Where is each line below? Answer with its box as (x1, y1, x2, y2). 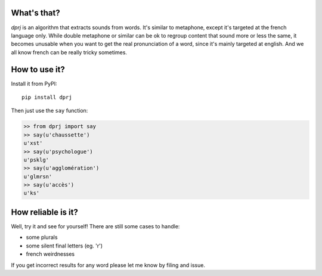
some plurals (26, 234, 58, 241)
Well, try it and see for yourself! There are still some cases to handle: (11, 222, 180, 230)
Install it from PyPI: (11, 80, 57, 87)
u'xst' (23, 140, 43, 147)
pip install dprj (21, 94, 72, 101)
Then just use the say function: (11, 107, 88, 114)
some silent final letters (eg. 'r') (26, 242, 103, 249)
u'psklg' (23, 156, 49, 163)
